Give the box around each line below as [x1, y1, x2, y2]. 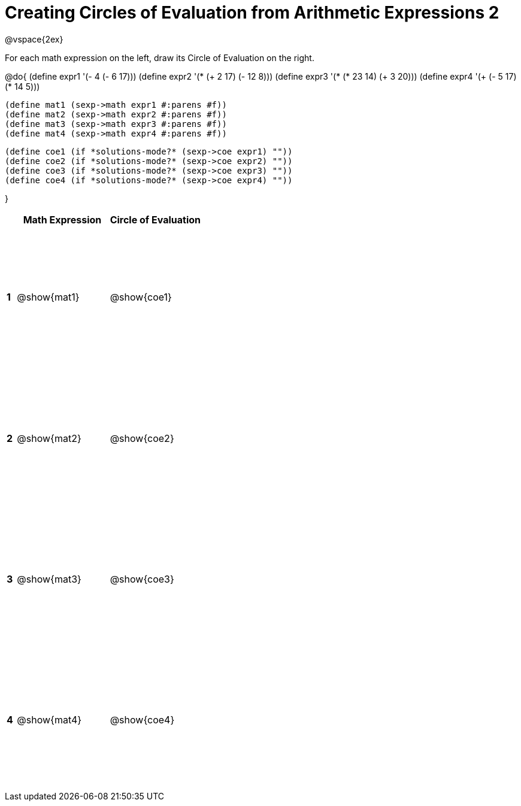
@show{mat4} [17, 714, 82, 726]
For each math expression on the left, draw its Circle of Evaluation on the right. [5, 52, 314, 63]
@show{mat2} [17, 432, 81, 444]
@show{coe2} [110, 432, 174, 444]
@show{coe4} [110, 714, 175, 726]
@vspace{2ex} [5, 34, 63, 44]
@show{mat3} [17, 573, 81, 586]
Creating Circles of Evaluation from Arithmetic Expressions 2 [5, 2, 499, 23]
